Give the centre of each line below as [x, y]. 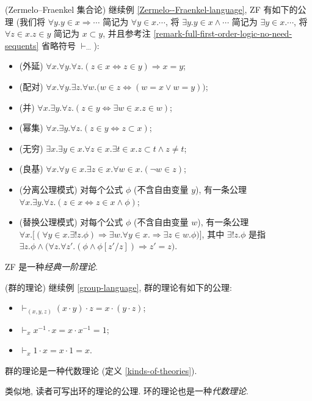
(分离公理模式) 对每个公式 [71, 189]
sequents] [22, 45]
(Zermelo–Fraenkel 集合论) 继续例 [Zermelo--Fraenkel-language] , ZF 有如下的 [151, 9]
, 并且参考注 [127, 33]
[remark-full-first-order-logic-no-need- [223, 33]
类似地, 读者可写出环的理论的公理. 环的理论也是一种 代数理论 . [127, 391]
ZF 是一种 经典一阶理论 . [52, 266]
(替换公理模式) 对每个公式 [71, 222]
